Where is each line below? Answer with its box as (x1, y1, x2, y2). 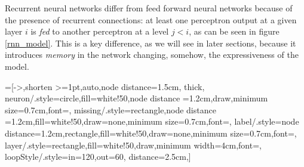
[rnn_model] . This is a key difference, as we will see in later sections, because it (5, 36, 296, 49)
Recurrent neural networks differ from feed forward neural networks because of (5, 2, 293, 14)
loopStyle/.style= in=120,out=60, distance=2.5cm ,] (5, 150, 191, 163)
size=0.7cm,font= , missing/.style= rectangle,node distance (5, 103, 216, 116)
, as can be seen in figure (189, 25, 280, 38)
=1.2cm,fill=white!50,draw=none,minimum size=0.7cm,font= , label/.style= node (5, 115, 299, 128)
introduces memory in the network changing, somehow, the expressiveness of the (5, 48, 299, 61)
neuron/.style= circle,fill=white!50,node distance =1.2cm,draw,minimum (5, 92, 268, 104)
